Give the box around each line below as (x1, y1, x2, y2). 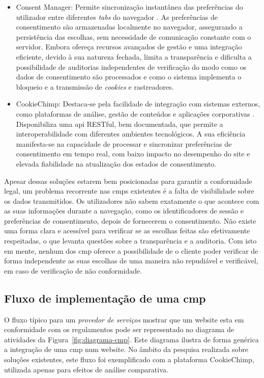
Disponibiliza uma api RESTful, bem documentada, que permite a (16, 118, 223, 129)
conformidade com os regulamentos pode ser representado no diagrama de (4, 324, 234, 335)
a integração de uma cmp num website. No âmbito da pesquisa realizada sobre (4, 344, 248, 355)
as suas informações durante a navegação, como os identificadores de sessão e (4, 205, 244, 216)
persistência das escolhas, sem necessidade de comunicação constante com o (16, 31, 251, 42)
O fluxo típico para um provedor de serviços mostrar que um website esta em (4, 314, 244, 325)
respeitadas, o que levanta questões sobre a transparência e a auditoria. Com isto (4, 235, 257, 246)
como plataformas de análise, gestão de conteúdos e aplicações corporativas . (16, 108, 255, 119)
